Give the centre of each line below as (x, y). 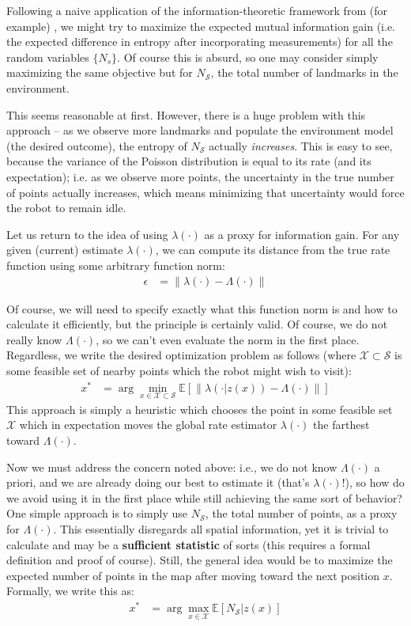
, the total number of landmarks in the (304, 72)
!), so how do (373, 482)
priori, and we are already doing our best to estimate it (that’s (158, 482)
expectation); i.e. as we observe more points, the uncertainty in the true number (200, 176)
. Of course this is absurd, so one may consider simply (248, 57)
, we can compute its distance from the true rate (273, 250)
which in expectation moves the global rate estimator (148, 425)
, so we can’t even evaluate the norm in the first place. (228, 339)
